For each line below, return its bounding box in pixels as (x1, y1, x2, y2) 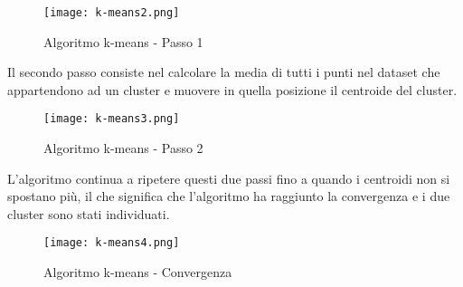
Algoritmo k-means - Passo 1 (43, 32, 203, 51)
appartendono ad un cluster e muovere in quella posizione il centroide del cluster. (7, 80, 458, 99)
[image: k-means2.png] (43, 6, 180, 19)
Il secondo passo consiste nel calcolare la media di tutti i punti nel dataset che (7, 62, 440, 81)
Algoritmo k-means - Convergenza (43, 263, 232, 282)
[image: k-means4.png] (43, 236, 180, 250)
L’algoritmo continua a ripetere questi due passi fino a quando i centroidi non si (7, 168, 450, 187)
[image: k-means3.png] (43, 112, 180, 126)
